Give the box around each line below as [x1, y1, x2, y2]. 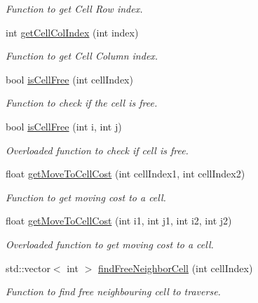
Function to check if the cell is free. [6, 95, 158, 110]
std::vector [6, 260, 50, 275]
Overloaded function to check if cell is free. [6, 142, 189, 157]
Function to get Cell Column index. [6, 48, 158, 63]
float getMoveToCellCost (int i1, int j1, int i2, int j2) [6, 213, 232, 228]
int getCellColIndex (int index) [6, 25, 139, 39]
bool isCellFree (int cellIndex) [6, 72, 133, 86]
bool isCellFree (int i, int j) [6, 119, 122, 133]
